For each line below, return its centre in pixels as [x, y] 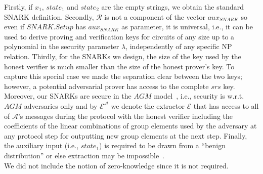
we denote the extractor [148, 105]
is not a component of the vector [155, 16]
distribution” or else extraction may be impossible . [84, 155]
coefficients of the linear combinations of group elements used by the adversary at [130, 126]
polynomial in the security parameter [62, 46]
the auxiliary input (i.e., [41, 145]
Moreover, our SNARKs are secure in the [68, 96]
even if [14, 27]
